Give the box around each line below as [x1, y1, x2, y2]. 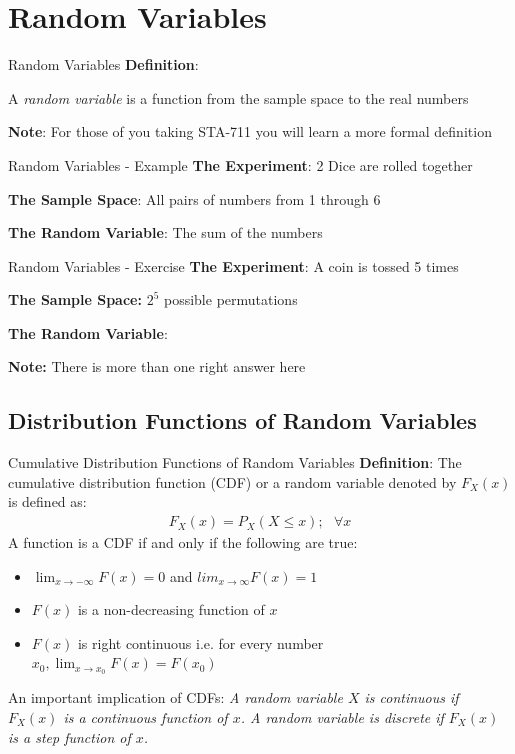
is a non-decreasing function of [77, 599, 265, 620]
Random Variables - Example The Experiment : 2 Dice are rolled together [8, 154, 473, 175]
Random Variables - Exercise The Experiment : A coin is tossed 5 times [8, 255, 459, 276]
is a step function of [8, 726, 131, 747]
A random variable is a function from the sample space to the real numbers [8, 87, 469, 108]
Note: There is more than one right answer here [8, 356, 306, 377]
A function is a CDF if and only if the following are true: [8, 532, 358, 553]
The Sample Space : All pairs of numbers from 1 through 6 [8, 188, 381, 209]
